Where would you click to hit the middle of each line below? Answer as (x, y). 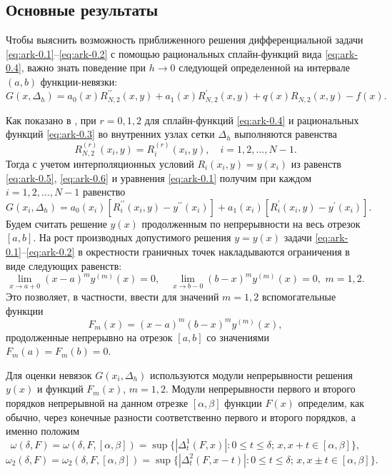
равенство (104, 192)
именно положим (43, 431)
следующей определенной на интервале (265, 67)
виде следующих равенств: (64, 265)
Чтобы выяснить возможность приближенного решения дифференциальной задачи (185, 40)
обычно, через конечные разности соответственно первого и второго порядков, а (181, 417)
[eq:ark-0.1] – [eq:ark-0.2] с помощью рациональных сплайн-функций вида (164, 53)
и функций (60, 389)
